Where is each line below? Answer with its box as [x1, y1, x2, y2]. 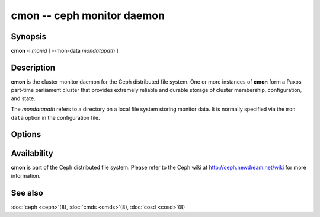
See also [11, 187, 44, 198]
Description [11, 62, 56, 72]
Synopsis [11, 31, 47, 42]
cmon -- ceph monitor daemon [11, 9, 165, 22]
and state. [11, 95, 36, 102]
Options [11, 129, 41, 139]
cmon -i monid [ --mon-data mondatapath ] [11, 47, 119, 55]
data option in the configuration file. [11, 114, 100, 121]
